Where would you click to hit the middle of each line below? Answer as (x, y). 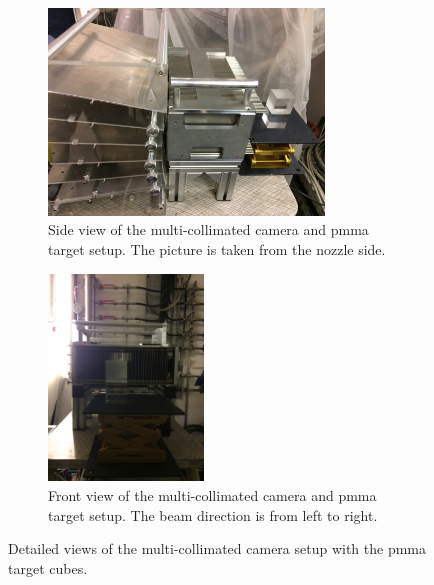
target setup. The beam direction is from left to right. (213, 514)
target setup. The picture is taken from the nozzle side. (217, 249)
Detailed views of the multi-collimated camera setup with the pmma (217, 548)
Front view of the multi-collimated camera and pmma (212, 495)
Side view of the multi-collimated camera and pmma (208, 229)
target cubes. (48, 567)
